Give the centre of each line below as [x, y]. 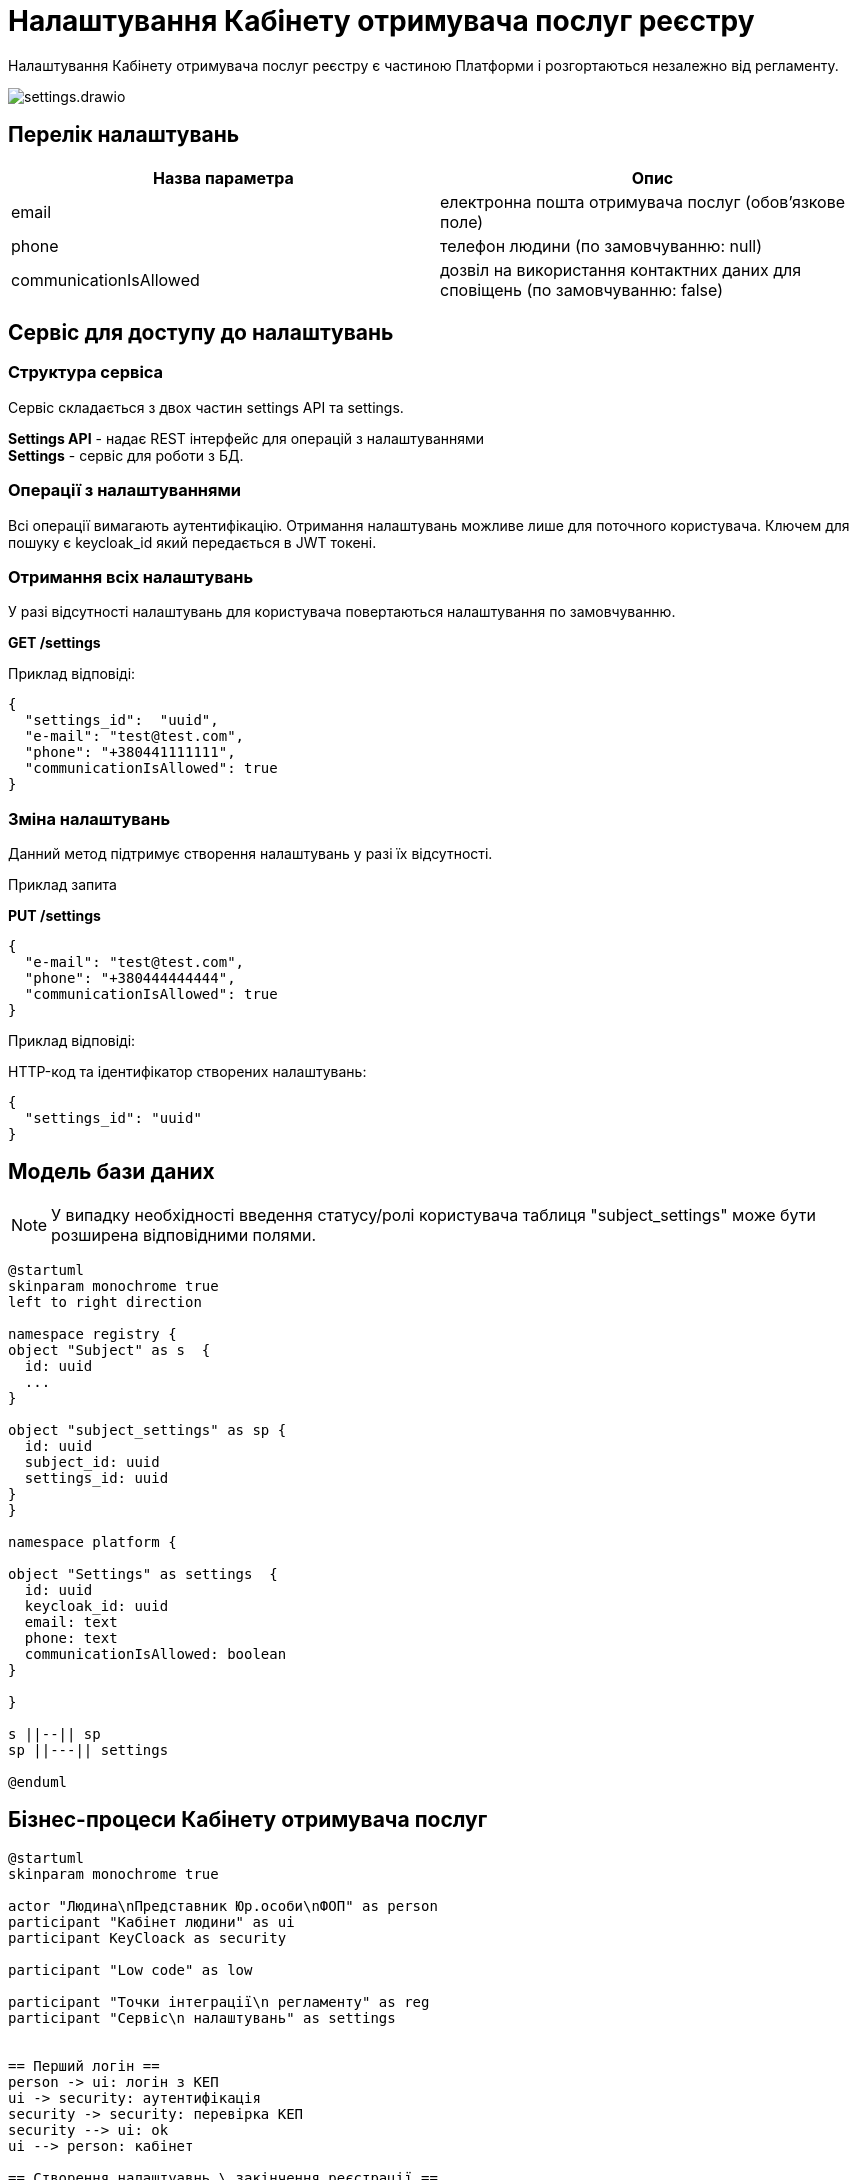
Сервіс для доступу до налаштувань [201, 333]
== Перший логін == [84, 2065]
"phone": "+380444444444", [130, 978]
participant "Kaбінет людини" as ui [151, 1921]
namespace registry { [92, 1333]
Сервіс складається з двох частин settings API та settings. [206, 407]
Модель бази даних [111, 1172]
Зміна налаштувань [89, 818]
